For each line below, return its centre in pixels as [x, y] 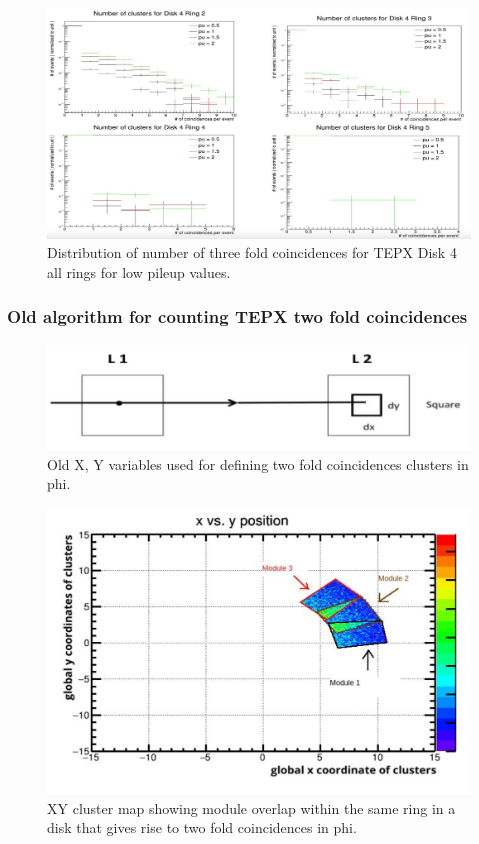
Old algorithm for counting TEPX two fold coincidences [237, 316]
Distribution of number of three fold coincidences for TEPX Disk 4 [252, 252]
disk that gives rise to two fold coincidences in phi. [202, 827]
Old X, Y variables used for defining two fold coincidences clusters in [258, 463]
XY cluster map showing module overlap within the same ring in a [251, 807]
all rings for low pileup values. [139, 271]
